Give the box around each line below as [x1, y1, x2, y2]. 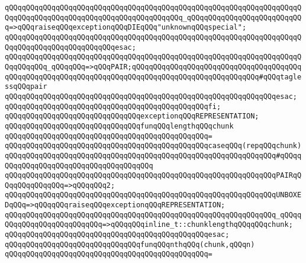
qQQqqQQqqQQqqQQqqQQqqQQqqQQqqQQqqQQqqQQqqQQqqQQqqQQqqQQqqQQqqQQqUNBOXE [5, 191, 302, 200]
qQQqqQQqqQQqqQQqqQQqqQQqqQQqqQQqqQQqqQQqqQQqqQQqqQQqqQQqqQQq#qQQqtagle [5, 72, 302, 81]
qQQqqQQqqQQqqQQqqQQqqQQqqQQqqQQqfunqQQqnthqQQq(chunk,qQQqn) [5, 240, 255, 249]
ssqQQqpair [5, 82, 47, 91]
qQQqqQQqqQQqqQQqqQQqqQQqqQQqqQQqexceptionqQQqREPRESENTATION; [5, 112, 259, 121]
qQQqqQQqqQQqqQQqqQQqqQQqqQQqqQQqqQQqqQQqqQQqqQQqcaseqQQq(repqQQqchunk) [5, 142, 302, 150]
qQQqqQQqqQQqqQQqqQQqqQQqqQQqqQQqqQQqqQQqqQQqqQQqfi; [5, 102, 221, 111]
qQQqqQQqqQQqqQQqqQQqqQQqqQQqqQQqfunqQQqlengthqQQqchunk [5, 121, 234, 130]
